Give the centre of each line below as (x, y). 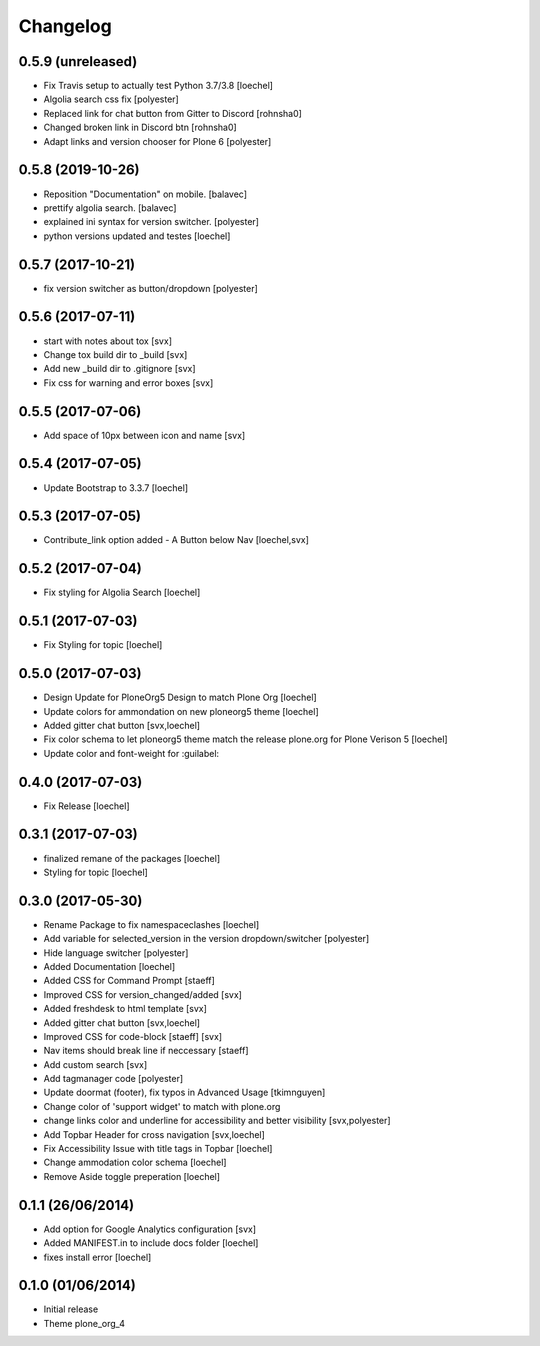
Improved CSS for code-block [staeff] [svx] (133, 1036)
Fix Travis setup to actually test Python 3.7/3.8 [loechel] (158, 86)
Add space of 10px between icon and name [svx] (144, 435)
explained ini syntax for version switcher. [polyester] (151, 222)
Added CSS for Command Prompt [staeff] (129, 981)
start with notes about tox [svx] (107, 341)
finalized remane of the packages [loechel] (132, 858)
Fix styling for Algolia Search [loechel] (122, 592)
